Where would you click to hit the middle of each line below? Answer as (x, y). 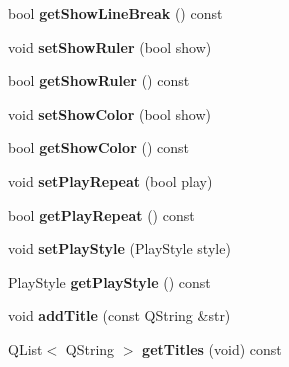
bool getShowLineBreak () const (115, 13)
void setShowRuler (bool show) (110, 46)
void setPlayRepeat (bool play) (110, 180)
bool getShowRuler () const (99, 80)
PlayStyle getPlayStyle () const (109, 281)
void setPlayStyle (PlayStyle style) (119, 248)
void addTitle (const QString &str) (119, 315)
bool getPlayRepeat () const (101, 214)
